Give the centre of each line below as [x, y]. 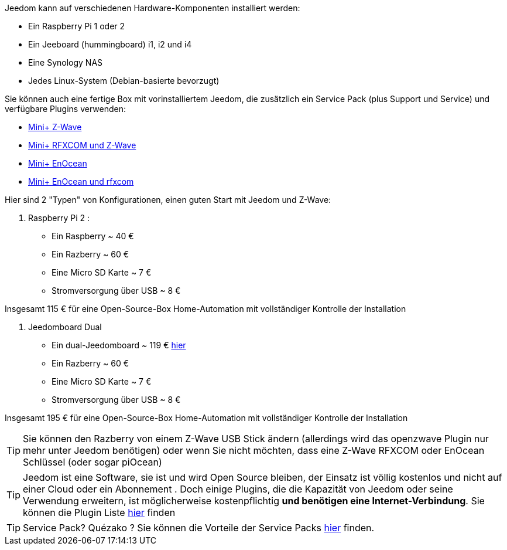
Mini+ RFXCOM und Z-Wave [82, 145]
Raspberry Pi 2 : [59, 218]
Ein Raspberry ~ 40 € [93, 236]
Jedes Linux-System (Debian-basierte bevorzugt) [124, 81]
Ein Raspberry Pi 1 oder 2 [77, 26]
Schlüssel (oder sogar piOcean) [93, 462]
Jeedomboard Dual [65, 327]
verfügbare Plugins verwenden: [66, 109]
